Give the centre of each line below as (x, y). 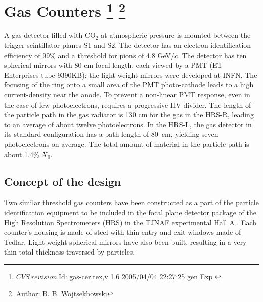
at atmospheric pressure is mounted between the (176, 35)
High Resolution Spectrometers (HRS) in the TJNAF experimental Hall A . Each (130, 222)
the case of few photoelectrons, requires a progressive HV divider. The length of (128, 104)
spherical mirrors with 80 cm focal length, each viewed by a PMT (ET (113, 65)
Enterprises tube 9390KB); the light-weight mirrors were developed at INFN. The (131, 74)
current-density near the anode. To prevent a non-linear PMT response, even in (127, 95)
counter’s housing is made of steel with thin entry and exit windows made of (123, 232)
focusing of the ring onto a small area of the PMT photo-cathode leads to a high (129, 85)
